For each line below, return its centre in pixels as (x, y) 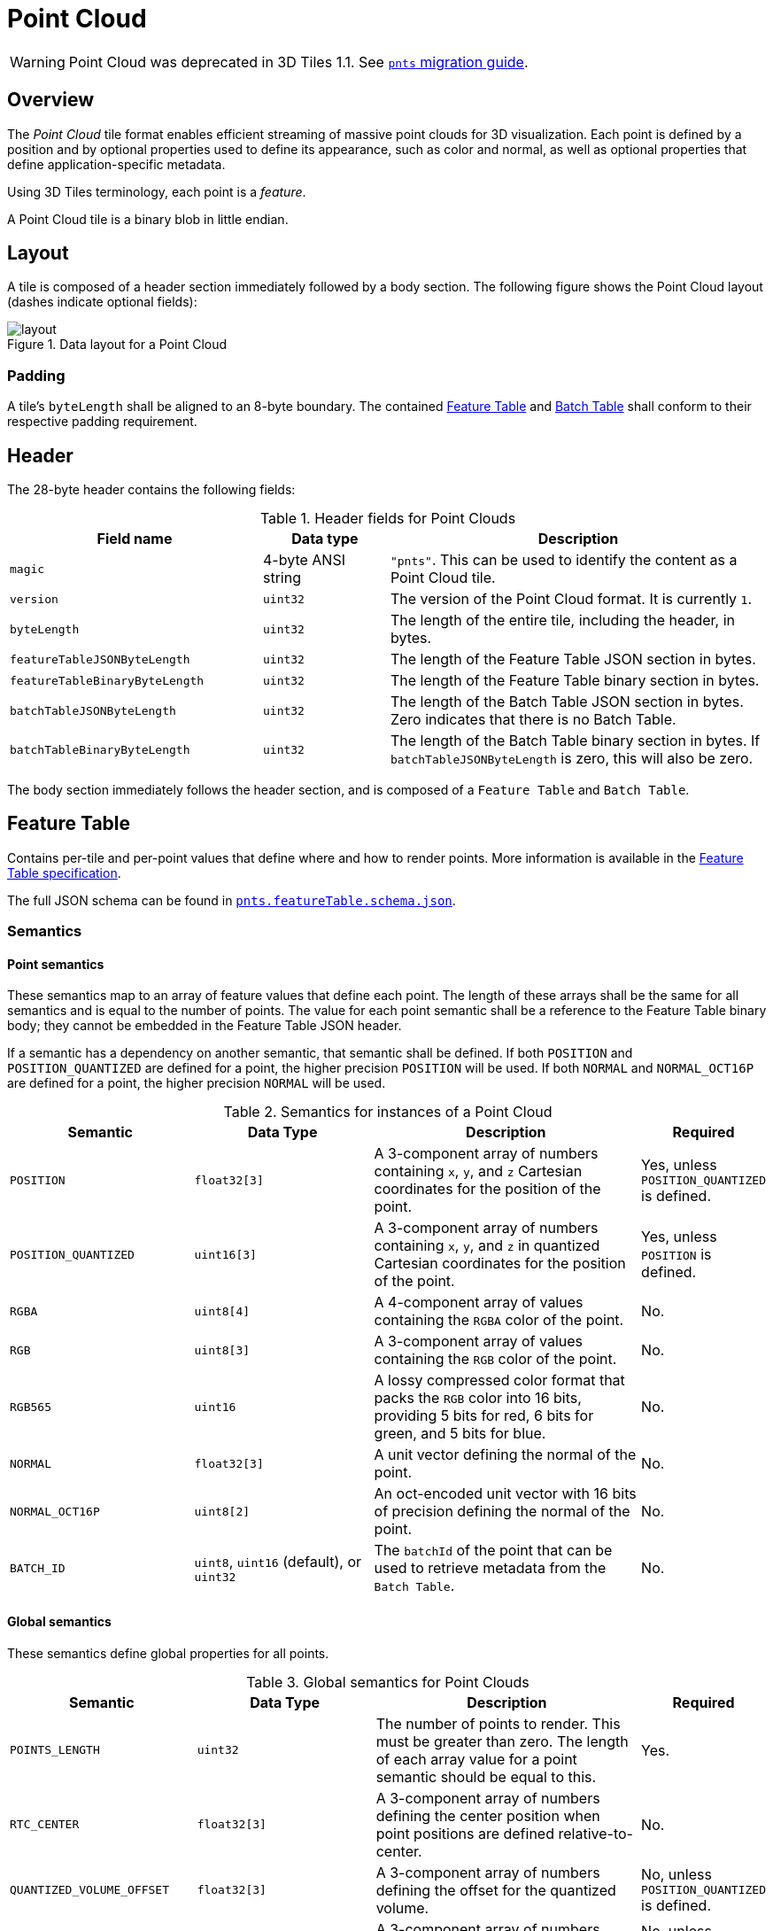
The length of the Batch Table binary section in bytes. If (575, 741)
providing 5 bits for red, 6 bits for (484, 1416)
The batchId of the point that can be (493, 1551)
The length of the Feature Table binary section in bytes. (575, 681)
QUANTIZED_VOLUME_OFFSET (90, 1890)
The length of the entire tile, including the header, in (562, 620)
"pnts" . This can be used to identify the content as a (564, 560)
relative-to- (595, 1833)
